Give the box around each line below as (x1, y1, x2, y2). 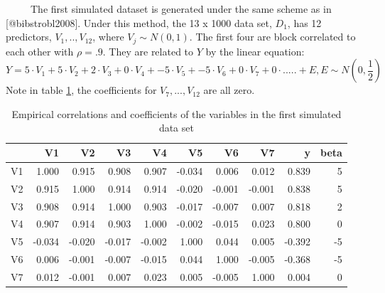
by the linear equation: (205, 43, 305, 58)
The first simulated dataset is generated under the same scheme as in (30, 1, 332, 16)
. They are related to (102, 43, 194, 58)
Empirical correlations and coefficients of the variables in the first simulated (11, 106, 342, 121)
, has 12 (287, 15, 322, 30)
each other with (6, 43, 74, 58)
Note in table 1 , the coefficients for (6, 82, 157, 97)
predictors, (6, 29, 52, 44)
